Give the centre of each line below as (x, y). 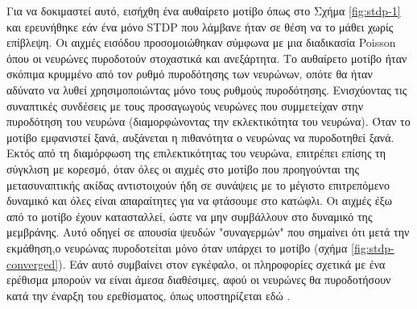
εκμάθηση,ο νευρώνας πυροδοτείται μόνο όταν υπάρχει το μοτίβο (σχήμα (177, 247)
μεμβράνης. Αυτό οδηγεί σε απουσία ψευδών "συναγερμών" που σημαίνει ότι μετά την (208, 232)
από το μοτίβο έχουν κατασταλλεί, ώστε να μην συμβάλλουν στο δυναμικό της (190, 216)
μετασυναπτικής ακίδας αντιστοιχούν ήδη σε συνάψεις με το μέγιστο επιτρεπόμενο (198, 184)
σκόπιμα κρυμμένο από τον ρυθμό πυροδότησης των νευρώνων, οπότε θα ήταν (190, 74)
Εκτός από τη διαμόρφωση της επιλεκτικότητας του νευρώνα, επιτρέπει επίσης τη (196, 153)
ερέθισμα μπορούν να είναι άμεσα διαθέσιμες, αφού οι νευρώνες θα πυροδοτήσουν (199, 280)
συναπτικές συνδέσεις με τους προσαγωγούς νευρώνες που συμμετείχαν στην (185, 105)
